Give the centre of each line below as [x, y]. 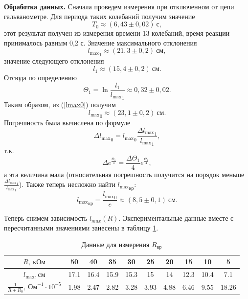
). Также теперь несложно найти [67, 184]
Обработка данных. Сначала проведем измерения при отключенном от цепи [119, 6]
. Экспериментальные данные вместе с [176, 218]
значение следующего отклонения [54, 60]
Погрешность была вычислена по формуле [67, 122]
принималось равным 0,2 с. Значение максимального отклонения [101, 42]
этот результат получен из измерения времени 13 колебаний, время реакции [117, 33]
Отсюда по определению [41, 78]
